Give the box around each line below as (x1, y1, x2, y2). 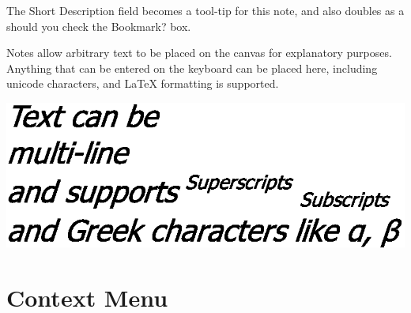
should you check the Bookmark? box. (6, 17, 191, 34)
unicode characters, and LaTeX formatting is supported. (6, 75, 279, 92)
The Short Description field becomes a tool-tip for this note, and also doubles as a (6, 2, 405, 18)
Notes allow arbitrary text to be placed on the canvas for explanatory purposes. (6, 44, 392, 61)
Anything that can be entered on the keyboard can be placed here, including (6, 59, 378, 76)
